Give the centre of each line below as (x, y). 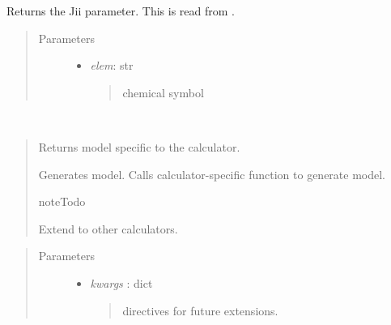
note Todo (62, 201)
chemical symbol (163, 92)
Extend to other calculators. (108, 228)
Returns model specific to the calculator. (139, 146)
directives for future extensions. (200, 310)
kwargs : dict (121, 282)
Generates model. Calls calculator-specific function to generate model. (212, 174)
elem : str (112, 65)
